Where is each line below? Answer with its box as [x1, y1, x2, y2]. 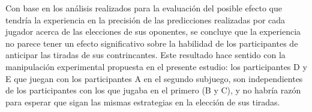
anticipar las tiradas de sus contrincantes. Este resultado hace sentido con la [5, 49, 286, 61]
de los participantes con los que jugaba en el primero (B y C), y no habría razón [5, 84, 301, 96]
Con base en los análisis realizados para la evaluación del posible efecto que [5, 2, 282, 14]
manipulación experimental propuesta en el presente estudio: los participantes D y [5, 60, 307, 72]
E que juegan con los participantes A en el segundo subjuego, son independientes [5, 72, 303, 84]
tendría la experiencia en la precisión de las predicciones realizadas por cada [5, 13, 286, 26]
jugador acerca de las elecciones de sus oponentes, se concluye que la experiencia [5, 25, 301, 38]
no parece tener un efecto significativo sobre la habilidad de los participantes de [5, 37, 298, 49]
